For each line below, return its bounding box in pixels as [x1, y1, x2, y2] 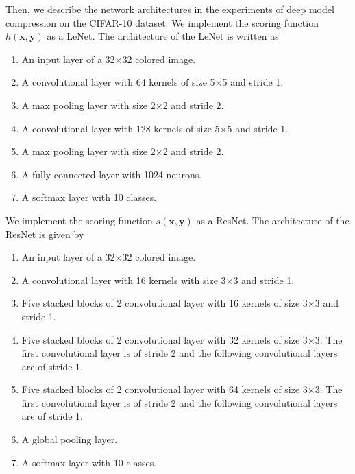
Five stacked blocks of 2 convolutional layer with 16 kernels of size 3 [21, 296, 308, 310]
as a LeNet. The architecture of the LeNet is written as [47, 29, 279, 43]
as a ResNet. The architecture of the [196, 213, 350, 227]
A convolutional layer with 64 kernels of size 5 [21, 75, 215, 89]
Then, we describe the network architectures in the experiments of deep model [5, 2, 334, 16]
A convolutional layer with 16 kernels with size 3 [21, 272, 226, 287]
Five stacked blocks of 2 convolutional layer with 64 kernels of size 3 [21, 382, 308, 396]
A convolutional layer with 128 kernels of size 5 [21, 121, 220, 135]
